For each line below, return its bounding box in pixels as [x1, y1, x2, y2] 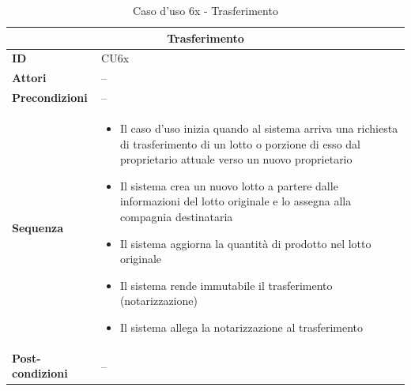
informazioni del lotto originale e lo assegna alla [119, 193, 352, 209]
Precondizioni [12, 89, 88, 106]
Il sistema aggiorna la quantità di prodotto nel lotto [119, 235, 371, 251]
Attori [12, 70, 47, 86]
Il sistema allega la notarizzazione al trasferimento [119, 318, 364, 335]
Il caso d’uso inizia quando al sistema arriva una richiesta [119, 119, 398, 136]
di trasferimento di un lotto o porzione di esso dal [119, 135, 360, 152]
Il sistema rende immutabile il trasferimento [119, 276, 333, 293]
